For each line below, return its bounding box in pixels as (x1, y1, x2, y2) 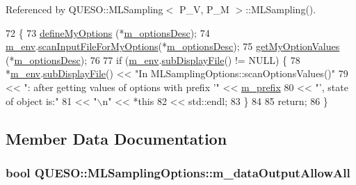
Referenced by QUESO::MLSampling (6, 2, 163, 16)
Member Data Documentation (6, 127, 227, 149)
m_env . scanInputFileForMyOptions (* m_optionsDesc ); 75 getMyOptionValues (6, 39, 340, 54)
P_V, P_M (179, 2, 229, 16)
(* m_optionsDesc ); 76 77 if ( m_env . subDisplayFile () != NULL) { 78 (6, 52, 300, 67)
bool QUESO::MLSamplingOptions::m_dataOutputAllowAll (6, 163, 350, 181)
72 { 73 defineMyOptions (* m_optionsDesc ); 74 (6, 25, 210, 40)
